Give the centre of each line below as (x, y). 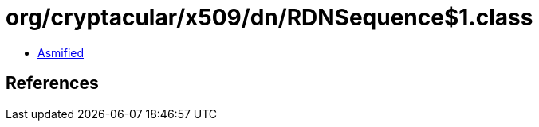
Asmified (61, 52)
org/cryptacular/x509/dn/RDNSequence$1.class (269, 17)
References (52, 83)
